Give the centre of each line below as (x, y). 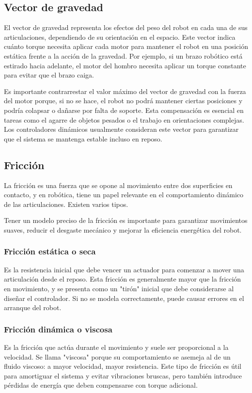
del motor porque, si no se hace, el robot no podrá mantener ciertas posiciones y (123, 101)
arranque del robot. (33, 307)
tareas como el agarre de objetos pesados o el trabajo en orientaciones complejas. (124, 119)
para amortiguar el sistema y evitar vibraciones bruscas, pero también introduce (123, 375)
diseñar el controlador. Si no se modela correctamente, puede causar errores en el (124, 298)
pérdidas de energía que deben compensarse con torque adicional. (101, 385)
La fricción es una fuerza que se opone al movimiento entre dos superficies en (118, 185)
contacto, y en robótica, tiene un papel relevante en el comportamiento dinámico (124, 195)
